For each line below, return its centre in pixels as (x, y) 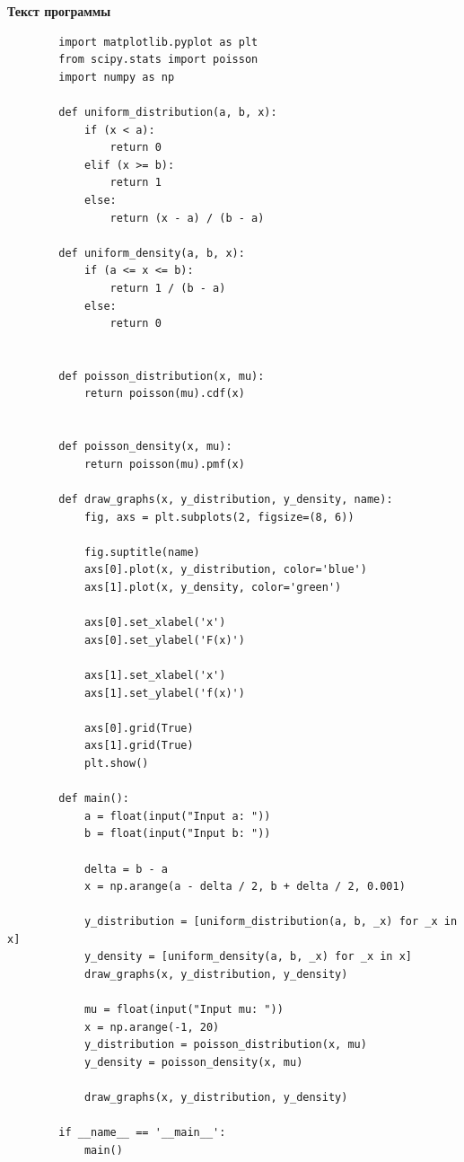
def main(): (94, 799)
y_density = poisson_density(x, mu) (193, 1063)
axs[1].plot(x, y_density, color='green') (213, 587)
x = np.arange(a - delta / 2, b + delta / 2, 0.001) (245, 887)
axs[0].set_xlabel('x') (155, 623)
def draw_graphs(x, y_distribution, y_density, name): (226, 500)
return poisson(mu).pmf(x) (164, 464)
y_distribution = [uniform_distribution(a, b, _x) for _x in (271, 922)
